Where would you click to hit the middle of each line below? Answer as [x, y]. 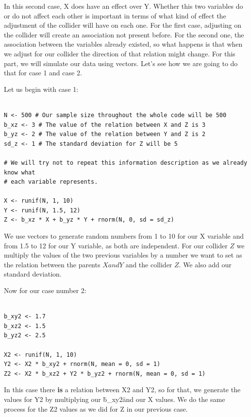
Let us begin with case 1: [41, 89]
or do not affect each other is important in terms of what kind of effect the [115, 15]
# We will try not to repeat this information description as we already [126, 163]
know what [20, 172]
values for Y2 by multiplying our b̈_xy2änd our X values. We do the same [115, 399]
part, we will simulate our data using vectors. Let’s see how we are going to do [121, 63]
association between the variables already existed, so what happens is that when [123, 44]
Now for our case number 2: [45, 290]
